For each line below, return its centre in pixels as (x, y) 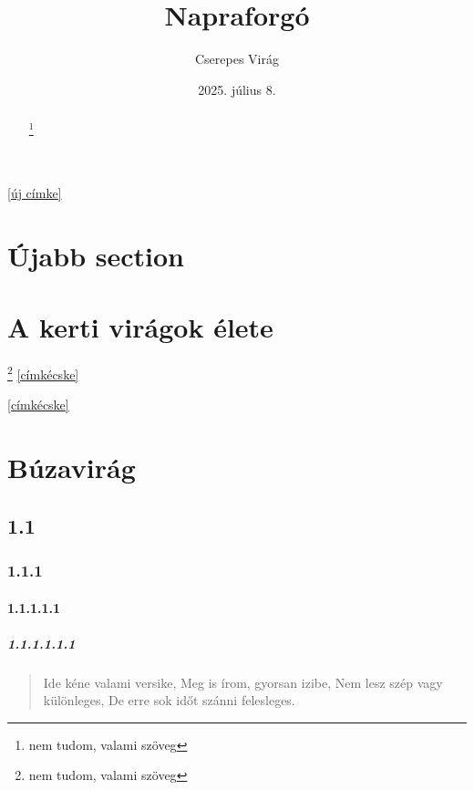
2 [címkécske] (43, 373)
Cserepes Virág (237, 59)
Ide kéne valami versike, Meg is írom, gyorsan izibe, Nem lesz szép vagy (243, 682)
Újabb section (96, 255)
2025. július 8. (237, 89)
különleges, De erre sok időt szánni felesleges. (169, 700)
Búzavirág (72, 468)
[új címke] (35, 192)
